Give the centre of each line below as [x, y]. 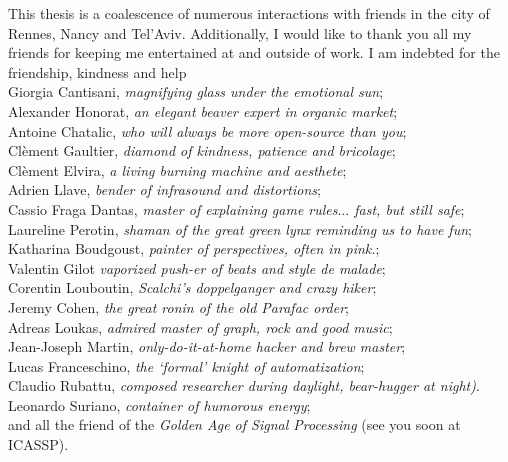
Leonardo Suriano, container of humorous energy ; [159, 404]
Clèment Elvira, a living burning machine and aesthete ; [177, 169]
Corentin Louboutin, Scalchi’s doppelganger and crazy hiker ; [192, 287]
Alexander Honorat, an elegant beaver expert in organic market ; [203, 110]
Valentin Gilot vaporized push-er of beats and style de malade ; [197, 267]
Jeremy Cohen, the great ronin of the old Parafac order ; [178, 306]
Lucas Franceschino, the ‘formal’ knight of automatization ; [186, 365]
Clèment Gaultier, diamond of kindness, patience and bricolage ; [202, 150]
